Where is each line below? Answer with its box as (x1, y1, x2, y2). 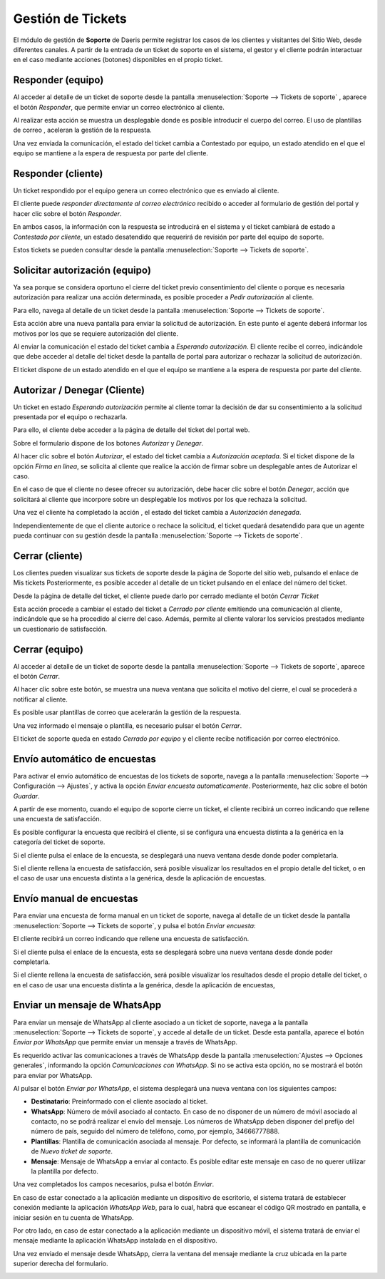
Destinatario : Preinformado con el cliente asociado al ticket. (31, 1097, 208, 1106)
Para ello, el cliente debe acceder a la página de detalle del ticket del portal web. (13, 426, 250, 434)
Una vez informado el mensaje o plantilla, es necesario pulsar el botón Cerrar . (13, 721, 242, 730)
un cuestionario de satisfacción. (13, 625, 108, 633)
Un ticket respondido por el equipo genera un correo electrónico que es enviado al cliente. (13, 186, 279, 195)
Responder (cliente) (13, 168, 103, 180)
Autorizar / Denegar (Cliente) (13, 384, 145, 396)
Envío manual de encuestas (13, 893, 138, 905)
